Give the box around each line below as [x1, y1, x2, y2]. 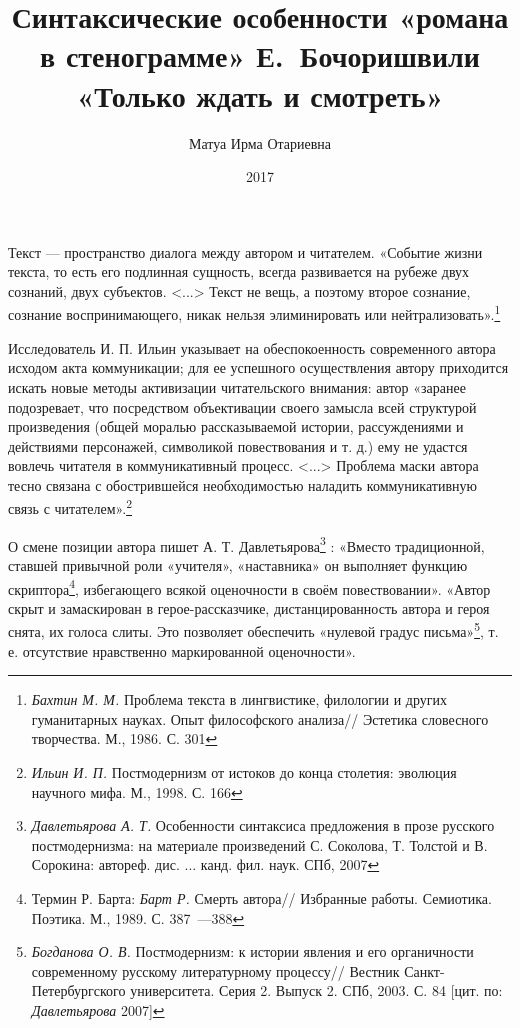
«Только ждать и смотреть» [76, 74, 444, 115]
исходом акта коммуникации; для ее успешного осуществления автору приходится [8, 357, 509, 378]
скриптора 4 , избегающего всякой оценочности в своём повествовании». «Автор [8, 575, 491, 599]
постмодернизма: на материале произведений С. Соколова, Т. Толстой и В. [31, 834, 488, 855]
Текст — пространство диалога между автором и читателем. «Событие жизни [8, 241, 483, 262]
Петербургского [31, 980, 126, 1001]
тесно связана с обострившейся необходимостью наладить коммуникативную [8, 474, 477, 495]
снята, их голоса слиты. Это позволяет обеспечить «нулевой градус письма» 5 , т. [8, 618, 499, 642]
